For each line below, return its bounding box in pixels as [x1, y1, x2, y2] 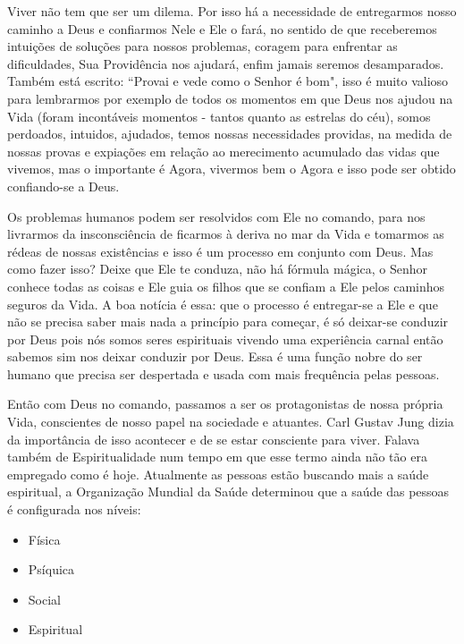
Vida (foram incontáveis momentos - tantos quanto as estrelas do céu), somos [7, 106, 431, 125]
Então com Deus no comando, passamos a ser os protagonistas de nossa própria [7, 394, 443, 413]
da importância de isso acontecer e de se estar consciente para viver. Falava [7, 429, 420, 448]
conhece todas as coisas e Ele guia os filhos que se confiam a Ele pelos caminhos [7, 276, 445, 295]
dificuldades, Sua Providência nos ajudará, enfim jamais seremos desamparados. [7, 54, 444, 72]
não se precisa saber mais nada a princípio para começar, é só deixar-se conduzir [7, 312, 449, 331]
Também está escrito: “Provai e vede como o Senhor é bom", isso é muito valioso [7, 72, 449, 90]
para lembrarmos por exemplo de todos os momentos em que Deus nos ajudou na [7, 89, 453, 107]
